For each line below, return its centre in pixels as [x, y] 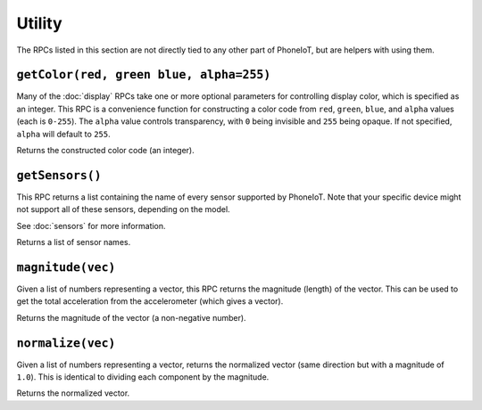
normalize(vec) [66, 343]
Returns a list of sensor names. [74, 242]
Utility [39, 23]
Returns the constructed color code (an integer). [106, 151]
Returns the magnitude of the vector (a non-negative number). [131, 317]
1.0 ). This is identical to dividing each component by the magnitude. [143, 377]
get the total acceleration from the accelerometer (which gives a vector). [150, 301]
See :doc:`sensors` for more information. [91, 225]
